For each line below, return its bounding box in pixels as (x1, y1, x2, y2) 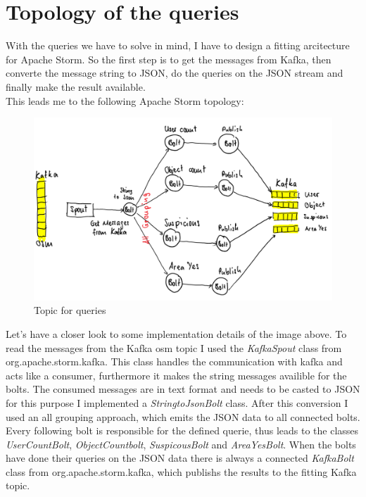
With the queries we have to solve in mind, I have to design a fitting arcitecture (6, 38, 350, 53)
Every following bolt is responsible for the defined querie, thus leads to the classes (6, 423, 359, 438)
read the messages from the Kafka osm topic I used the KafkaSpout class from (6, 340, 342, 355)
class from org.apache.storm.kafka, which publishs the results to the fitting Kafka (6, 464, 357, 479)
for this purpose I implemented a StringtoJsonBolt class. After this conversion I (6, 395, 348, 410)
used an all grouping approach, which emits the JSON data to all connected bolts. (6, 409, 360, 424)
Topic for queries (34, 303, 106, 317)
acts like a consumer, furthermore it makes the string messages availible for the (6, 367, 347, 382)
